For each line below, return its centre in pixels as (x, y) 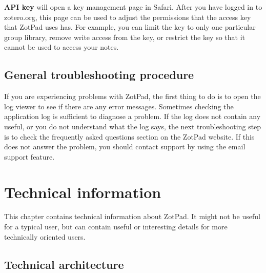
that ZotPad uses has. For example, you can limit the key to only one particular (130, 27)
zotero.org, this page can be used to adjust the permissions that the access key (128, 17)
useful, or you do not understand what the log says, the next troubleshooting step (133, 126)
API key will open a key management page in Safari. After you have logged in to (133, 7)
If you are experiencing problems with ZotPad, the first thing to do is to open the (132, 96)
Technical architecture (64, 264)
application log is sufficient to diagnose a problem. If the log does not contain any (132, 116)
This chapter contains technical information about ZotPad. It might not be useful (132, 216)
